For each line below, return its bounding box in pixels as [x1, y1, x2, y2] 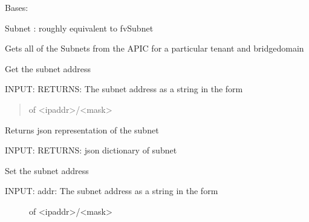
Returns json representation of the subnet [5, 123, 159, 136]
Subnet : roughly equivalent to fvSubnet [5, 21, 154, 34]
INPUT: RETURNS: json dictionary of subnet [5, 144, 177, 156]
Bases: [5, 1, 28, 13]
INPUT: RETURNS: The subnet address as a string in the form [5, 82, 243, 95]
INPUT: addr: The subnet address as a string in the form [5, 184, 218, 197]
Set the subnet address [5, 164, 89, 177]
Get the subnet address [5, 62, 91, 75]
